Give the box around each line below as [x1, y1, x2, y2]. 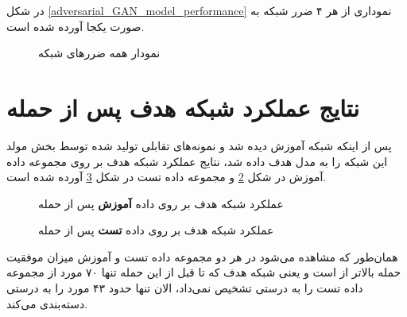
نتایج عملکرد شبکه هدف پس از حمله [6, 91, 359, 123]
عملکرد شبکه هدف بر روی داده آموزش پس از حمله [38, 195, 284, 211]
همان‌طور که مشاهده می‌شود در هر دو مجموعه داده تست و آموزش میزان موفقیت [6, 248, 398, 265]
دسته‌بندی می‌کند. [6, 295, 88, 311]
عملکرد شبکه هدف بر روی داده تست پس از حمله [38, 222, 274, 238]
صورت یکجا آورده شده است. [6, 17, 145, 34]
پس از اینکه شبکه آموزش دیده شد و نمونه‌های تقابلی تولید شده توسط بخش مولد [6, 137, 392, 153]
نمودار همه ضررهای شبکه [38, 44, 161, 61]
